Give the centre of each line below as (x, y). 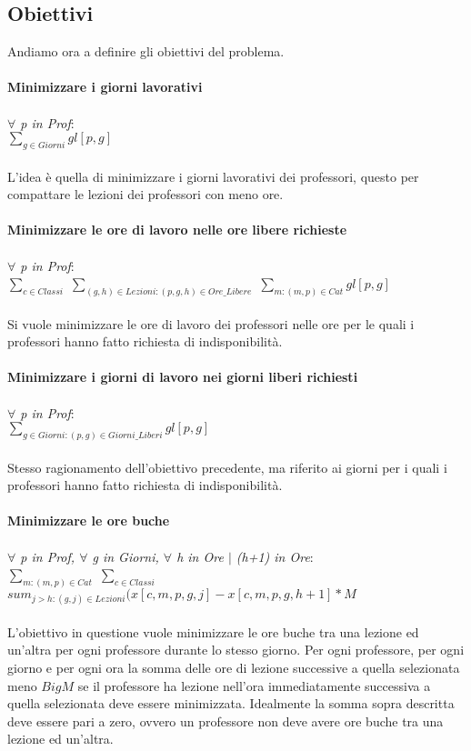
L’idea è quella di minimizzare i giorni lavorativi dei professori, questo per (213, 176)
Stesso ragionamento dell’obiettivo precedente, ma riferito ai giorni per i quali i (227, 467)
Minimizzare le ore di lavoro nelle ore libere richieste (177, 230)
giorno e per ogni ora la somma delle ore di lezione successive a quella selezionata (234, 667)
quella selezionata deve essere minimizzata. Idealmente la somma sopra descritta (231, 703)
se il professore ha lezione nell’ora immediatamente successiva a (254, 685)
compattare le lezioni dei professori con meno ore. (145, 194)
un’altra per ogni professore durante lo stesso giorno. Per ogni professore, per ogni (236, 650)
